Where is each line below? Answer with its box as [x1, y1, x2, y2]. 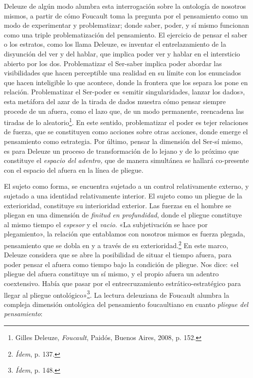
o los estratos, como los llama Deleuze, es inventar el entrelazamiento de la [4, 39, 226, 49]
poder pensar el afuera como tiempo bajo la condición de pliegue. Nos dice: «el [4, 259, 239, 269]
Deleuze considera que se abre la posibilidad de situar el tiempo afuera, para [4, 250, 232, 260]
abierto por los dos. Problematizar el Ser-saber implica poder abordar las [4, 58, 222, 68]
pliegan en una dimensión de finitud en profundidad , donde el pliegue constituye [4, 210, 242, 220]
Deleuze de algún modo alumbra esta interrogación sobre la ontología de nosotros [4, 1, 246, 11]
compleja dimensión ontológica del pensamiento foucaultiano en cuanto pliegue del [4, 299, 249, 309]
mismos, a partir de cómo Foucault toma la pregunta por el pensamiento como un [4, 10, 248, 20]
